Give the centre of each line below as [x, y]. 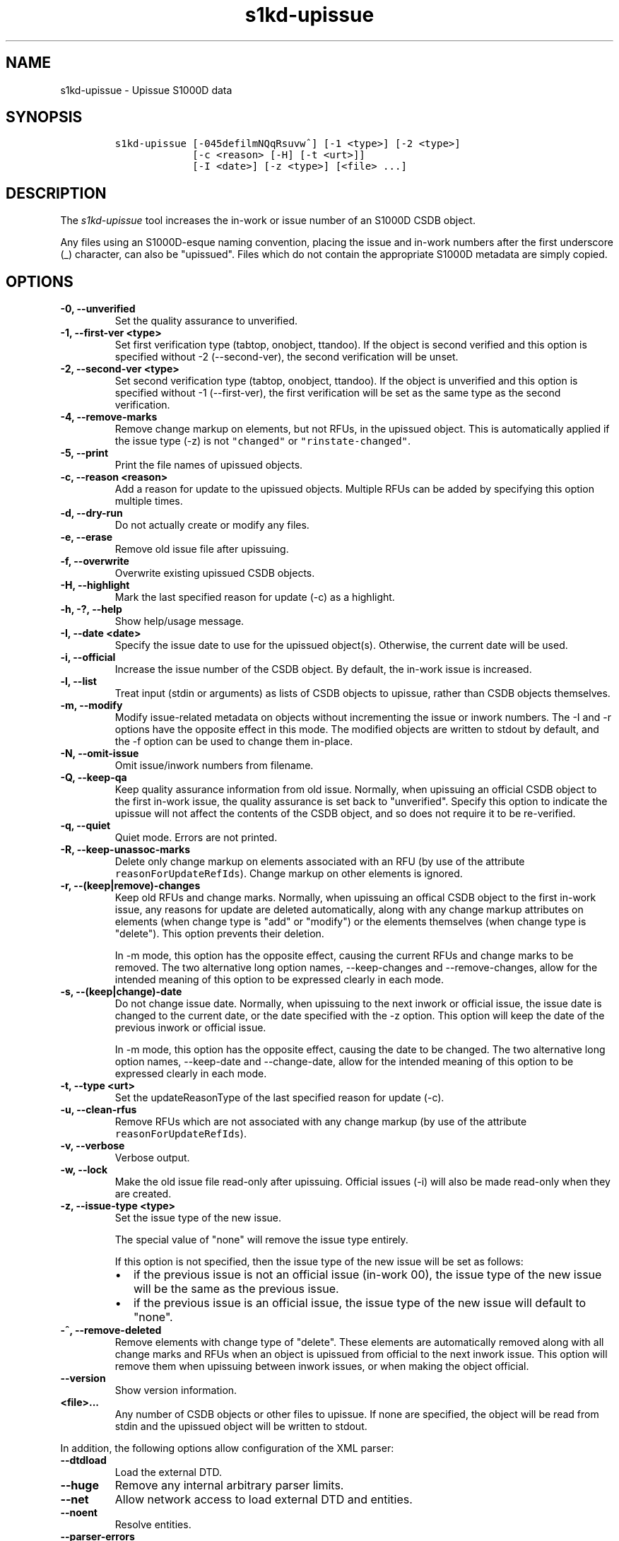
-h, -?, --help [91, 609]
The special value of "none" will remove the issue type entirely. [261, 1240]
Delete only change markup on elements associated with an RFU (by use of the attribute [320, 862]
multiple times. [149, 501]
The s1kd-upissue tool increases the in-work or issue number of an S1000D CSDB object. [268, 221]
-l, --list [78, 681]
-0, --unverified [98, 309]
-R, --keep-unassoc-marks [125, 850]
